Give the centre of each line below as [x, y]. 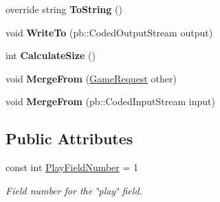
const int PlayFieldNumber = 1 [72, 167]
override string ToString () [64, 9]
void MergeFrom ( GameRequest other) [91, 78]
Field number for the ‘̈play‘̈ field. [74, 190]
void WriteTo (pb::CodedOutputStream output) [109, 32]
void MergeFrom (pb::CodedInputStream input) [110, 101]
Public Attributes [69, 138]
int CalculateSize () [51, 55]
